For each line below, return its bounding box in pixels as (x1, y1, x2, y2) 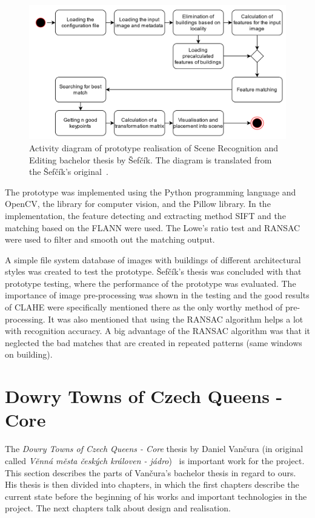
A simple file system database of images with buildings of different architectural (5, 253, 301, 266)
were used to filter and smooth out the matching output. (5, 233, 215, 246)
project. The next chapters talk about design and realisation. (5, 502, 231, 514)
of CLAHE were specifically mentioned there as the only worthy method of (5, 301, 283, 313)
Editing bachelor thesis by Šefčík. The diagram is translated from (29, 153, 272, 166)
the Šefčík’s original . (29, 165, 108, 178)
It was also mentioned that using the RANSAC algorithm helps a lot (48, 312, 303, 325)
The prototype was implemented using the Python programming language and (5, 185, 296, 198)
